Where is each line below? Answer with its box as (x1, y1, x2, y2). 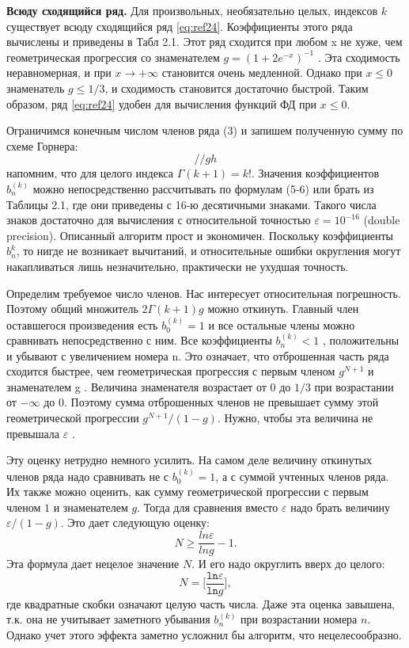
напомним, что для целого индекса (6, 165, 173, 181)
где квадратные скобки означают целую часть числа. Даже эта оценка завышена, (6, 595, 395, 612)
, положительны (322, 332, 400, 349)
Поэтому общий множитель (6, 300, 138, 317)
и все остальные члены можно (208, 316, 355, 333)
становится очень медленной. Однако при (161, 64, 362, 81)
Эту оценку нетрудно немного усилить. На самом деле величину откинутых (6, 452, 372, 468)
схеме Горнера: (6, 137, 78, 154)
